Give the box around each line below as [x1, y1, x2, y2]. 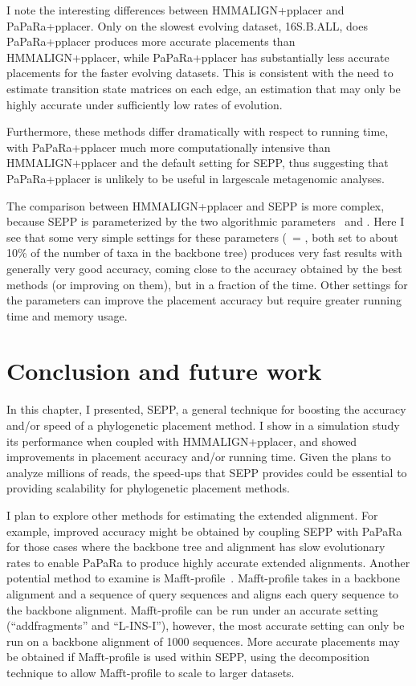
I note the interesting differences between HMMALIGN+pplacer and [6, 2, 345, 18]
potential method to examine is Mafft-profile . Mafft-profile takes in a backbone [6, 570, 400, 586]
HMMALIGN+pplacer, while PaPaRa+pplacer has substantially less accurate [6, 48, 389, 65]
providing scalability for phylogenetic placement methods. [6, 480, 290, 496]
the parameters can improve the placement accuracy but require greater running [6, 292, 402, 308]
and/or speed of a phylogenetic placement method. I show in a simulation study [6, 417, 400, 433]
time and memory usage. [6, 307, 128, 324]
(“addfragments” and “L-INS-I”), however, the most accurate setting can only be [6, 617, 405, 634]
